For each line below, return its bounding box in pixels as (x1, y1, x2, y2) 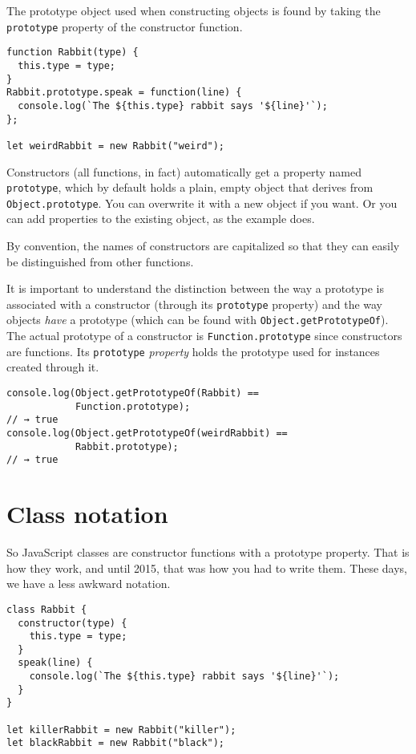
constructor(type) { (18, 617, 127, 629)
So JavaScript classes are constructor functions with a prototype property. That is (6, 544, 410, 561)
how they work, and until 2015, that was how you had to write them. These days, (6, 559, 408, 576)
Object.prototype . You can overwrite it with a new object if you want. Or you (6, 194, 398, 211)
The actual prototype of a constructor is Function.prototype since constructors (6, 327, 402, 344)
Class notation (6, 497, 168, 530)
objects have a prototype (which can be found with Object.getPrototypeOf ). (6, 311, 389, 328)
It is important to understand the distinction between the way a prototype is (6, 280, 384, 297)
